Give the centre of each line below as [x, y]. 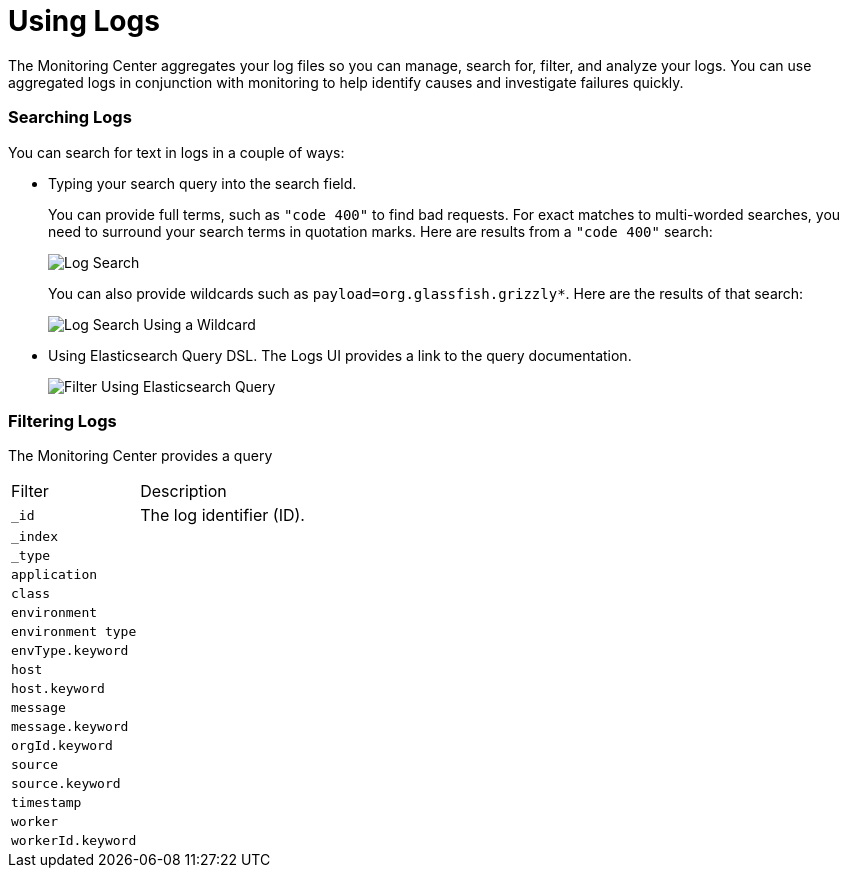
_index [34, 537]
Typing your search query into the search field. [202, 183]
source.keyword [66, 784]
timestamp [46, 803]
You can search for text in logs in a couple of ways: [176, 152]
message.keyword [70, 727]
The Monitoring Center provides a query [140, 456]
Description [183, 491]
